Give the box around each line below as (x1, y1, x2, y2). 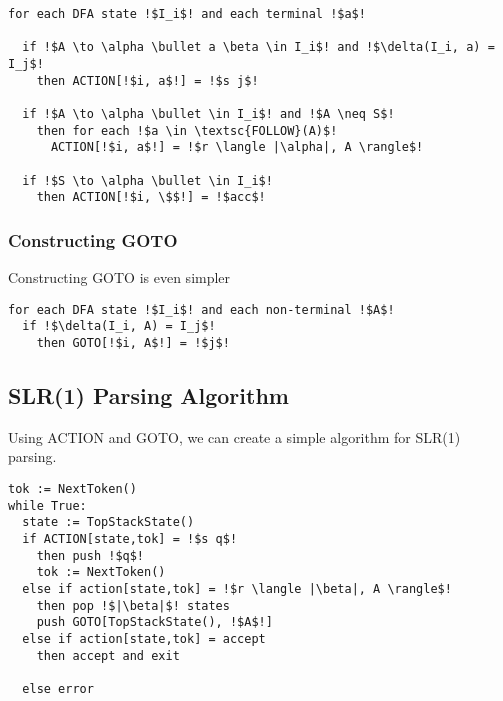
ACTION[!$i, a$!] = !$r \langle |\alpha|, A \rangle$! (50, 140, 424, 155)
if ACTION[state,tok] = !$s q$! (22, 532, 238, 547)
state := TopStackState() (22, 515, 195, 530)
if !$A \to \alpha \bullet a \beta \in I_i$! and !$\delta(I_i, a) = (22, 40, 495, 55)
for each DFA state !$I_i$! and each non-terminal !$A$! (8, 302, 395, 317)
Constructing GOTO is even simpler (8, 267, 231, 288)
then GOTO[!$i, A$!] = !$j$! (36, 336, 230, 350)
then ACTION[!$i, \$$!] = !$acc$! (36, 190, 266, 205)
